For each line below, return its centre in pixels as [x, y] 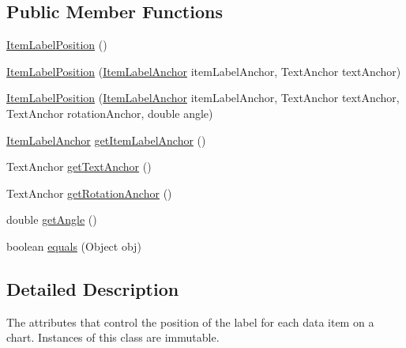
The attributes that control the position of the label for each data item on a [190, 322]
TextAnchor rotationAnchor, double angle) [110, 113]
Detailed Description [93, 288]
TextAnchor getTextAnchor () [79, 166]
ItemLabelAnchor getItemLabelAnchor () [106, 140]
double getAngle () [52, 219]
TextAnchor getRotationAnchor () [89, 193]
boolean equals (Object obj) [74, 246]
